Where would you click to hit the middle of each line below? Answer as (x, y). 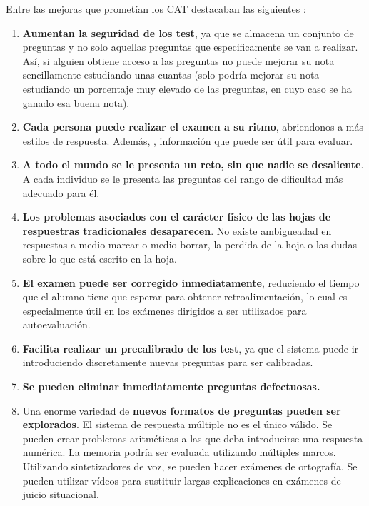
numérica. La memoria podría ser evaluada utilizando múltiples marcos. (179, 452)
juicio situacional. (61, 494)
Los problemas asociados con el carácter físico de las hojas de (177, 217)
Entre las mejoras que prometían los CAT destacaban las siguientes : (156, 9)
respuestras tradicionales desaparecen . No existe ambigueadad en (177, 230)
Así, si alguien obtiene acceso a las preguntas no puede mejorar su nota (178, 60)
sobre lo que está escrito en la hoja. (100, 258)
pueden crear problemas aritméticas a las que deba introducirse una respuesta (193, 438)
